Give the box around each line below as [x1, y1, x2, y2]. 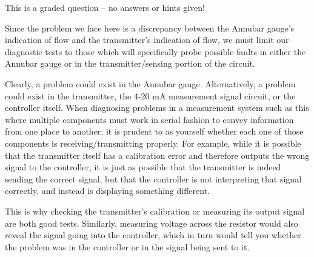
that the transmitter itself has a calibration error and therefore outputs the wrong [5, 149, 310, 161]
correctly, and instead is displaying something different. [5, 184, 210, 197]
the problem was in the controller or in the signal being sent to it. [5, 240, 250, 253]
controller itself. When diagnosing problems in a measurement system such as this [5, 101, 309, 114]
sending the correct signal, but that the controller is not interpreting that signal [5, 172, 302, 185]
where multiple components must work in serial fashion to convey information [5, 113, 294, 125]
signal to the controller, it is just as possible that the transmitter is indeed [5, 161, 281, 173]
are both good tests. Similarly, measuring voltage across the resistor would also [5, 216, 298, 229]
